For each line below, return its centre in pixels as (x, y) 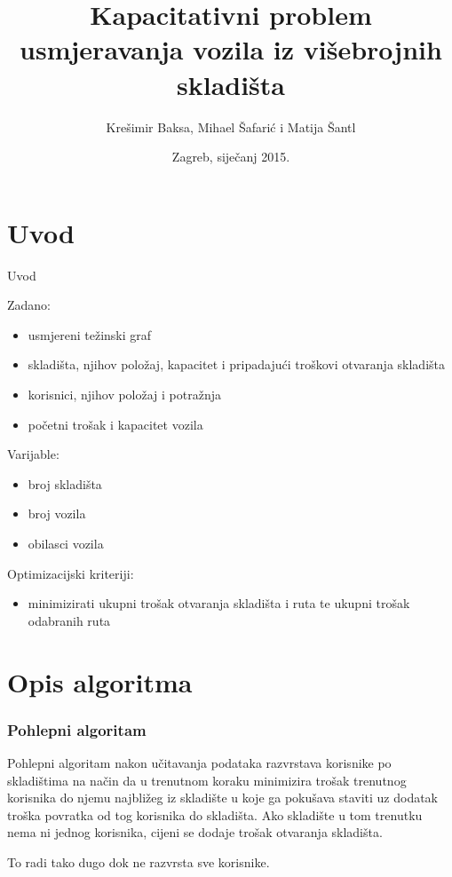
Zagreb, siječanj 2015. (231, 157)
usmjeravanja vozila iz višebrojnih (231, 49)
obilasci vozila (66, 543)
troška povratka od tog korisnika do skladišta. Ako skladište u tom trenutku (215, 814)
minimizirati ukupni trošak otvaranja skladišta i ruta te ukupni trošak (219, 603)
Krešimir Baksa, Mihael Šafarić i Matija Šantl (231, 126)
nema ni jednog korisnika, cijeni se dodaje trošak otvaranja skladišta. (195, 832)
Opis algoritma (100, 681)
